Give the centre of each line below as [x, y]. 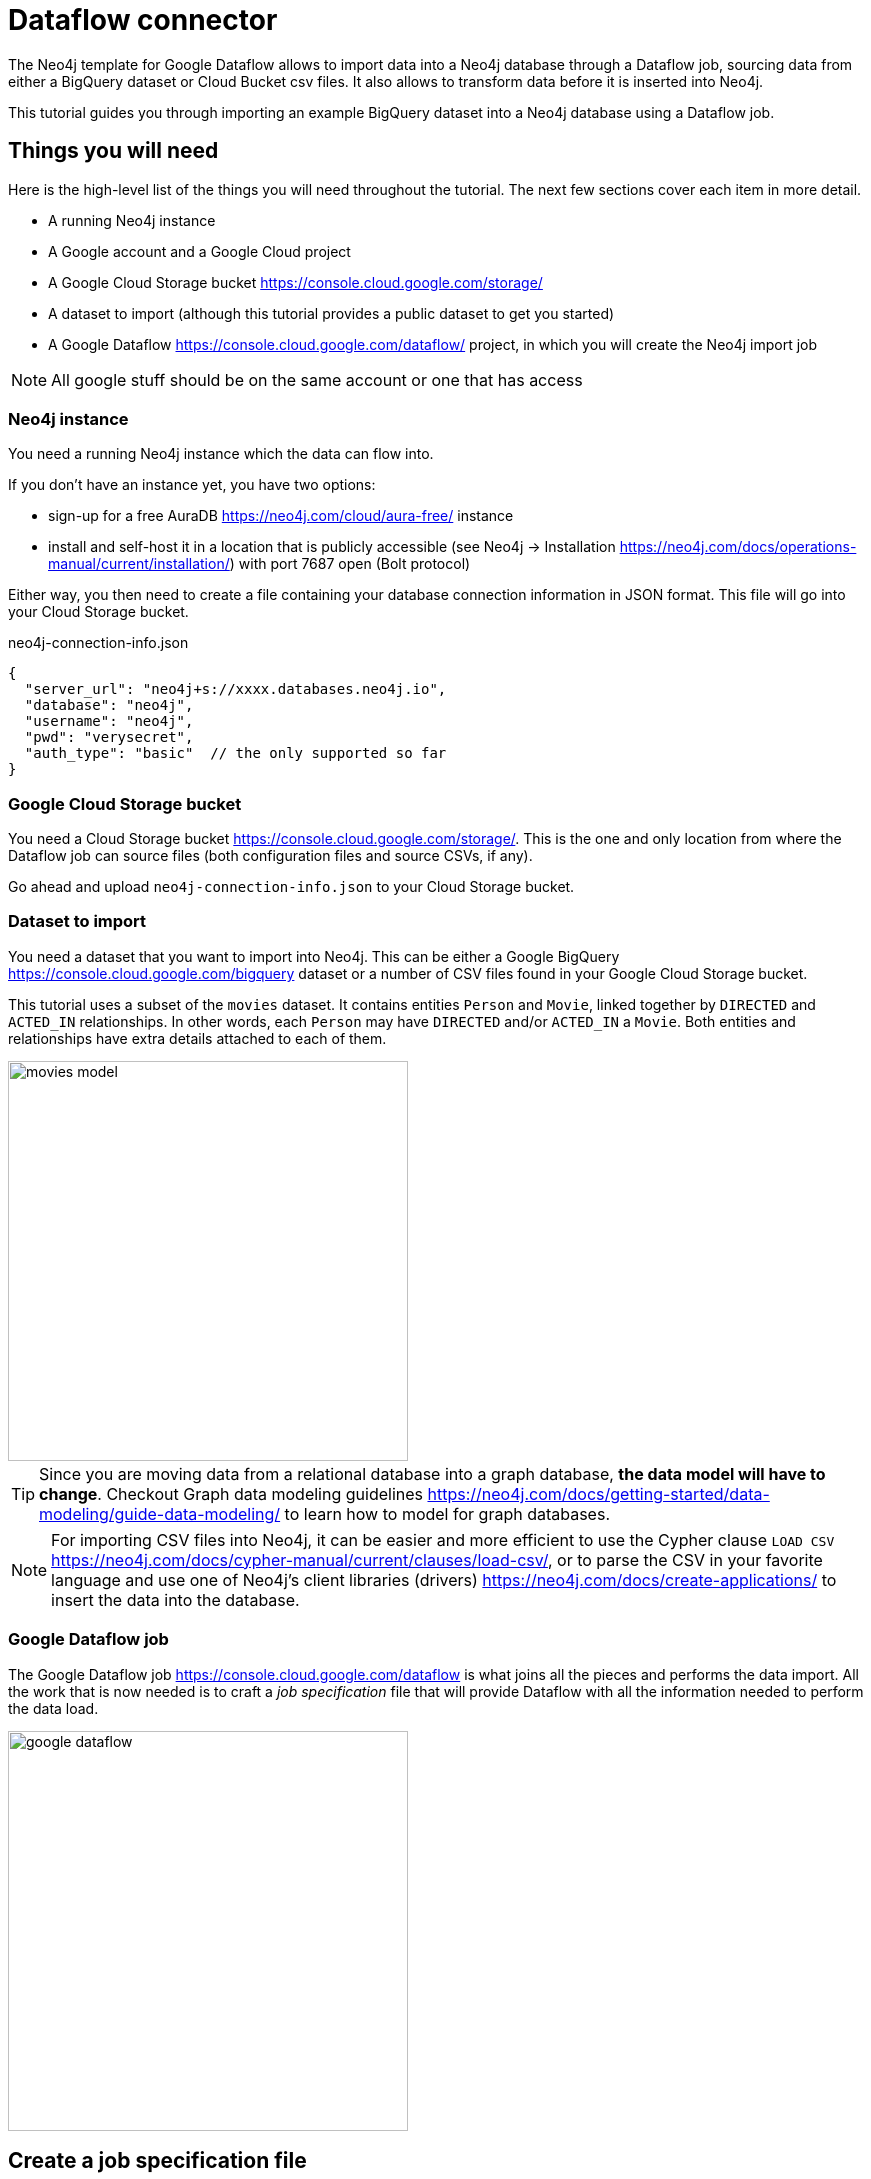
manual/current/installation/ [139, 564]
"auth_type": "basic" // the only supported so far [235, 753]
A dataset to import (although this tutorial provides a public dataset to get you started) [331, 313]
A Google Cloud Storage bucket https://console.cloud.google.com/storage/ [295, 282]
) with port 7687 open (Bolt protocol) [350, 564]
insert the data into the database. [175, 1599]
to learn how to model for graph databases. [447, 1513]
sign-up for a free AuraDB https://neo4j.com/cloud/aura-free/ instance [281, 516]
